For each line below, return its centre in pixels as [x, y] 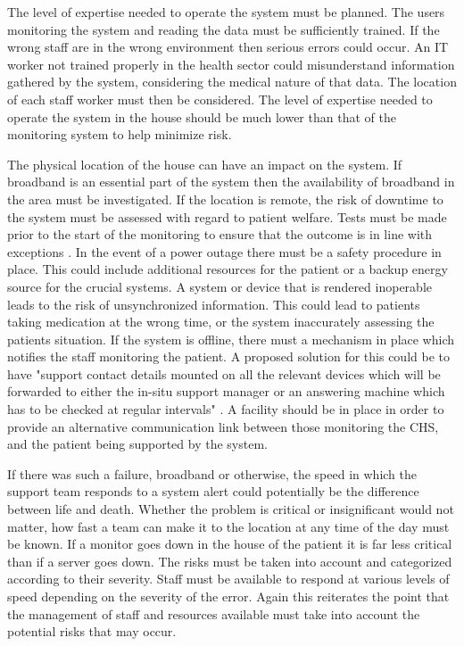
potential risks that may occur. [92, 631]
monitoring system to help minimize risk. [120, 134]
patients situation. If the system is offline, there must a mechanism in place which [231, 339]
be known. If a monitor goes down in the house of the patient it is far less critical [230, 544]
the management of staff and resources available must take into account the [214, 613]
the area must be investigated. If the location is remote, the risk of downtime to [225, 199]
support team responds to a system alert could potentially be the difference [213, 491]
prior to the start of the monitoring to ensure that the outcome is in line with [220, 234]
